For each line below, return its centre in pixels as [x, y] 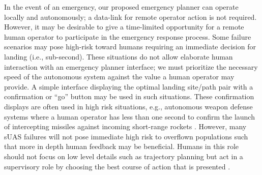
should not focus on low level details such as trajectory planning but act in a [124, 156]
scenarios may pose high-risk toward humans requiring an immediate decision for [130, 47]
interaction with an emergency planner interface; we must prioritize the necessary [131, 66]
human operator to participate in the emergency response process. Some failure [128, 36]
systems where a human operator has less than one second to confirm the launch [129, 116]
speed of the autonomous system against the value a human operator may [119, 77]
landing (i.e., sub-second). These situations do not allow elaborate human [119, 56]
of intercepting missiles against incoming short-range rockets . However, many [125, 126]
